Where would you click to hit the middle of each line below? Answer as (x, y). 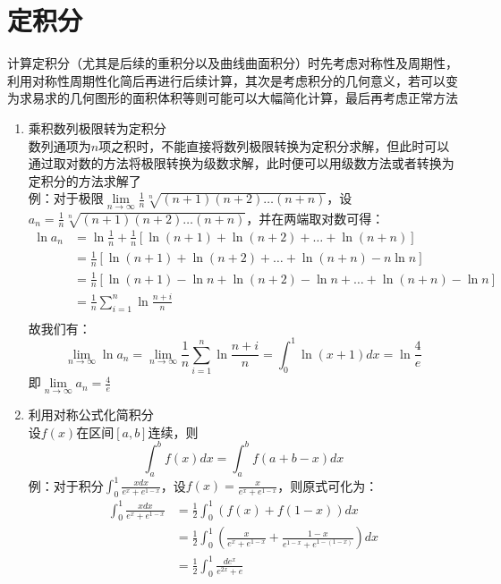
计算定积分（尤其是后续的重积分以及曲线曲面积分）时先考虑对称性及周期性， (233, 63)
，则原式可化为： (328, 485)
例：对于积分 (66, 485)
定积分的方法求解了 (85, 180)
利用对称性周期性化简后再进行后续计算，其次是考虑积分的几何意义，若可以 (226, 80)
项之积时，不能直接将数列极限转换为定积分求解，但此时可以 (274, 145)
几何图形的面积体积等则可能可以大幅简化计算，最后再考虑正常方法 (263, 98)
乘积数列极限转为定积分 (97, 127)
